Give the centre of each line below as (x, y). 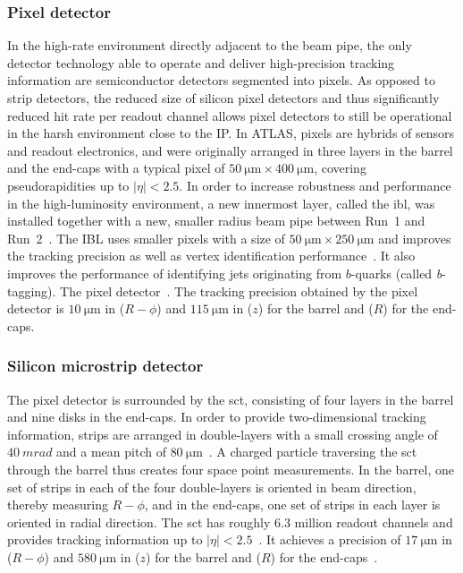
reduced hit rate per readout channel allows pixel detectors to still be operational (230, 115)
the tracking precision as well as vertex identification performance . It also (211, 256)
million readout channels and (374, 522)
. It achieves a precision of (330, 539)
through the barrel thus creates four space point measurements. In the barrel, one (231, 469)
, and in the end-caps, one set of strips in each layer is (292, 505)
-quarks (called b (396, 273)
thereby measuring (58, 505)
